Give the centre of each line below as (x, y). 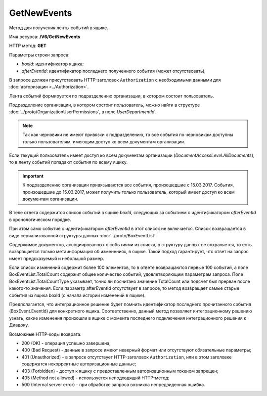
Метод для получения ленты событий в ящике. (59, 28)
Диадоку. (19, 325)
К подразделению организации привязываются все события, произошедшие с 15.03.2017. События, (128, 185)
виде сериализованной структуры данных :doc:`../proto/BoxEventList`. (83, 235)
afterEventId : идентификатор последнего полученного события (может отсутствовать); (114, 71)
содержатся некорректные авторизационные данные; (79, 364)
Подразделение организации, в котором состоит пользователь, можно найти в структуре (105, 105)
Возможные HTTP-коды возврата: (45, 334)
